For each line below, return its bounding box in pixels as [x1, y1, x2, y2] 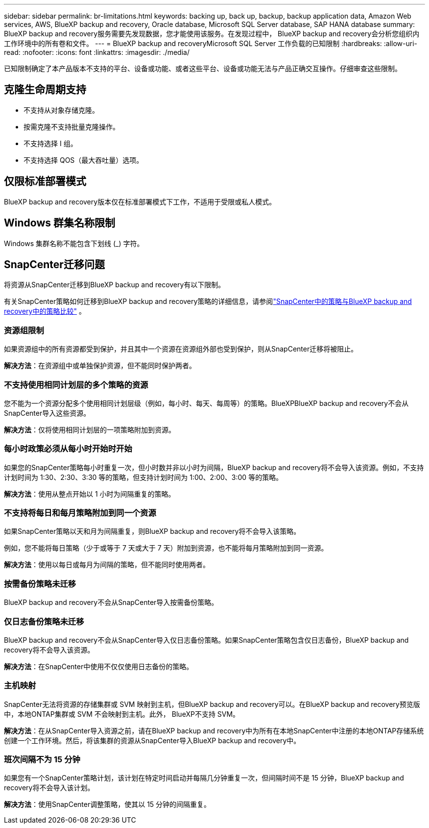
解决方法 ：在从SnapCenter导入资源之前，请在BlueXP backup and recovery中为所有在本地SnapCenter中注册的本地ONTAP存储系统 [4, 726, 424, 735]
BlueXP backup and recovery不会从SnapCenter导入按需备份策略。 [4, 598, 218, 607]
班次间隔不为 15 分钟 [4, 754, 80, 764]
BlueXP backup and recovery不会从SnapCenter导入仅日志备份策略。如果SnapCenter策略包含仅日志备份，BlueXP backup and [4, 635, 409, 644]
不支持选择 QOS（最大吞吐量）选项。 [24, 155, 143, 164]
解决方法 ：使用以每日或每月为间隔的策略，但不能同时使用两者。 [4, 560, 210, 569]
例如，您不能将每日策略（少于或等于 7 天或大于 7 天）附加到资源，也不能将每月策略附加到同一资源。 [4, 544, 328, 552]
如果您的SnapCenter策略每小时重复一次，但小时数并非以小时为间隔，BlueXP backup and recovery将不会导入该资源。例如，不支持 [4, 463, 424, 472]
